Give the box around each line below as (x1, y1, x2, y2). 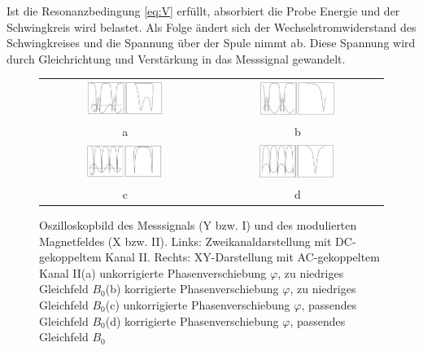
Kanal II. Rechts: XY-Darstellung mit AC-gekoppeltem (105, 248, 380, 265)
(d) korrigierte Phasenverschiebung (105, 312, 279, 329)
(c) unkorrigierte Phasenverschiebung (105, 296, 290, 313)
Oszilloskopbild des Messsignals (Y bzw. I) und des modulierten (39, 217, 357, 233)
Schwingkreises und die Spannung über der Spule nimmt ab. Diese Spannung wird (7, 34, 416, 51)
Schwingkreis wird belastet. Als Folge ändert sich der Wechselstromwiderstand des (7, 18, 416, 35)
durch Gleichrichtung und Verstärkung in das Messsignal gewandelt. (7, 50, 346, 67)
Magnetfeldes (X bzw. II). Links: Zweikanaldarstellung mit (39, 232, 332, 249)
